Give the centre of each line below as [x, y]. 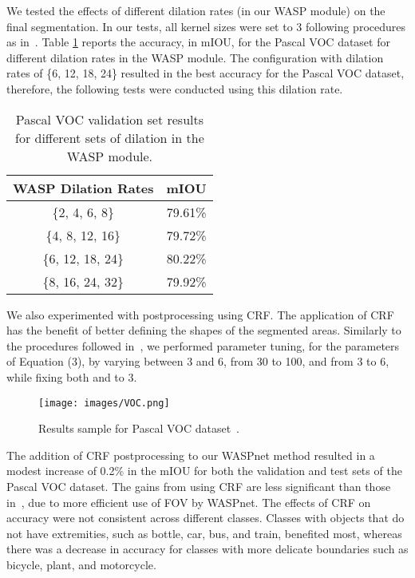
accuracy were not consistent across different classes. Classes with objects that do [206, 518]
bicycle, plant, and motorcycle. [81, 564]
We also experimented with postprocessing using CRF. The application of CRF [200, 314]
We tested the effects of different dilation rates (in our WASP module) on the [196, 10]
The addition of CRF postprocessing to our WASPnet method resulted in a [191, 455]
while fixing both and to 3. [72, 376]
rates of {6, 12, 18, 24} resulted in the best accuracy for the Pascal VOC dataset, [206, 73]
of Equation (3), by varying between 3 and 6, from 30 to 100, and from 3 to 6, [198, 361]
